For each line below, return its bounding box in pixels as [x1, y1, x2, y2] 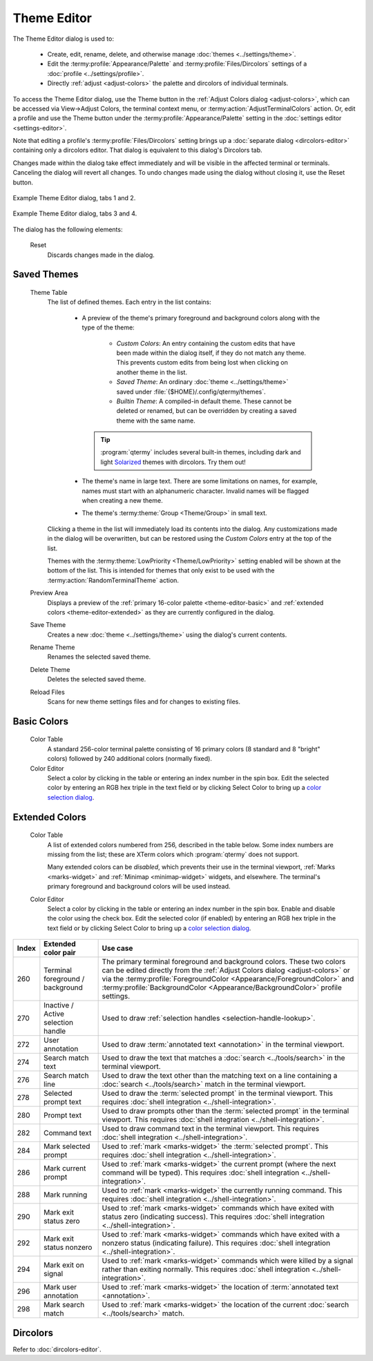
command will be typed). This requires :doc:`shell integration [102, 1168, 300, 1177]
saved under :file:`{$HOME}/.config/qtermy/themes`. [116, 387, 266, 396]
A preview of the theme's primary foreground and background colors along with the [82, 313, 321, 322]
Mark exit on [44, 1260, 84, 1270]
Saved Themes [12, 269, 79, 280]
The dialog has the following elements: [12, 225, 123, 233]
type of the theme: [82, 323, 135, 331]
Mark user [44, 1282, 77, 1292]
